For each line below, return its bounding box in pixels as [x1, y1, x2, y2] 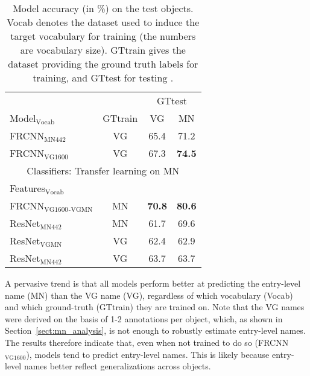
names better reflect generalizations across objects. [24, 360, 211, 372]
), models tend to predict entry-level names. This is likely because [26, 348, 270, 360]
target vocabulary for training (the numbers [10, 29, 196, 43]
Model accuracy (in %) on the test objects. [13, 1, 194, 15]
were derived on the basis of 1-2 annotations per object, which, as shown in [5, 312, 283, 325]
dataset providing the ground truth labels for [8, 57, 198, 71]
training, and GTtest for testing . [33, 71, 174, 84]
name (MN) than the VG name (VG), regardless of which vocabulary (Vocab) [5, 288, 293, 301]
